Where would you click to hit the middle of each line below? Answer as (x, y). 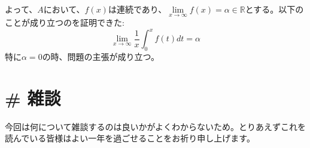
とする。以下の (274, 9)
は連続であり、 (137, 9)
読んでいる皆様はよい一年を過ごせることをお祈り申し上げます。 (130, 138)
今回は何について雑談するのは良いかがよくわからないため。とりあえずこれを (155, 126)
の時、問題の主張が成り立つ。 (101, 57)
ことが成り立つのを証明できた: (65, 22)
